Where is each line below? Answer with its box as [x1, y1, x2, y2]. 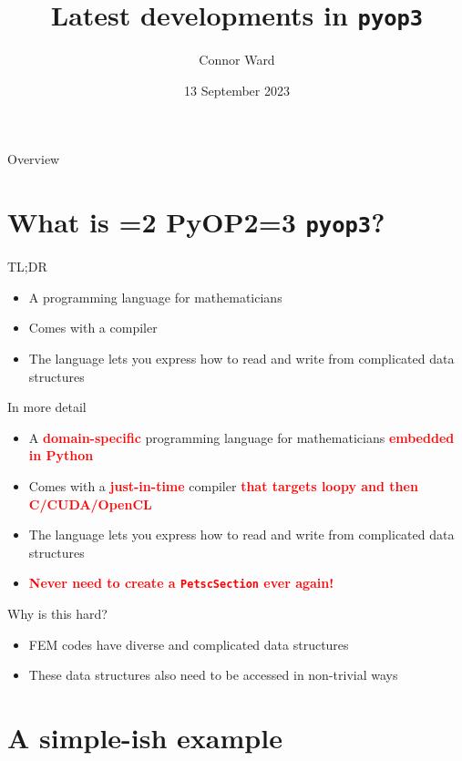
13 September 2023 [184, 80, 290, 99]
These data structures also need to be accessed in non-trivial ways [28, 665, 398, 684]
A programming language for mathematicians [28, 287, 282, 306]
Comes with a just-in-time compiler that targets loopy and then [28, 477, 418, 496]
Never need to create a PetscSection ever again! [28, 573, 334, 592]
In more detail [7, 397, 87, 416]
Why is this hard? [7, 604, 108, 623]
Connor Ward [199, 50, 275, 69]
